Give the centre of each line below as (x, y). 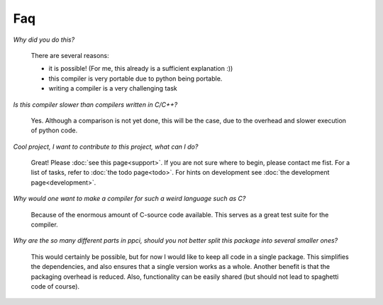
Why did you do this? (44, 40)
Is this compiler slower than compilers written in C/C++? (95, 104)
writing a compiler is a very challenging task (113, 88)
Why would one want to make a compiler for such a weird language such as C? (129, 199)
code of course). (55, 286)
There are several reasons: (70, 55)
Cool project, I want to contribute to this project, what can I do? (106, 146)
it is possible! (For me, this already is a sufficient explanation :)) (141, 69)
